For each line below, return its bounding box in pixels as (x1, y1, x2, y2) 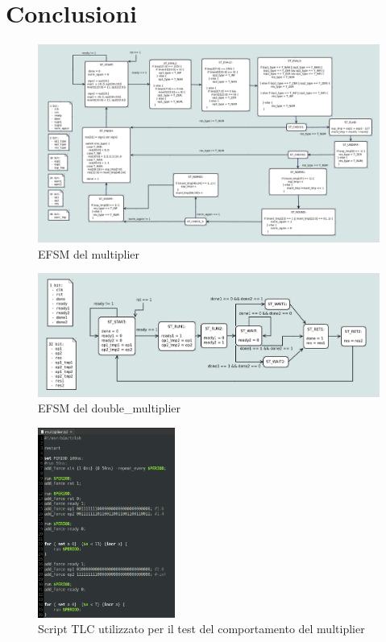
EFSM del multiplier (38, 245, 140, 262)
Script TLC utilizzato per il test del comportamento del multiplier (38, 620, 365, 637)
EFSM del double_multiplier (38, 400, 181, 416)
